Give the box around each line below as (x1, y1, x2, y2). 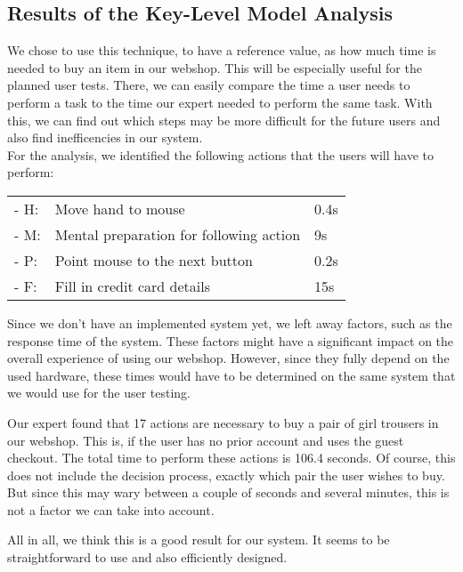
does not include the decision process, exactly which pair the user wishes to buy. (7, 465, 445, 484)
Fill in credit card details (54, 275, 210, 296)
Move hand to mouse (54, 197, 185, 219)
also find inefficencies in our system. (7, 128, 203, 147)
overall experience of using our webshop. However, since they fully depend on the (7, 349, 450, 367)
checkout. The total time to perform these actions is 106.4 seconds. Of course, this (7, 448, 456, 467)
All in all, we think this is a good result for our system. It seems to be (7, 530, 390, 549)
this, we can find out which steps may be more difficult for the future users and (7, 110, 441, 129)
